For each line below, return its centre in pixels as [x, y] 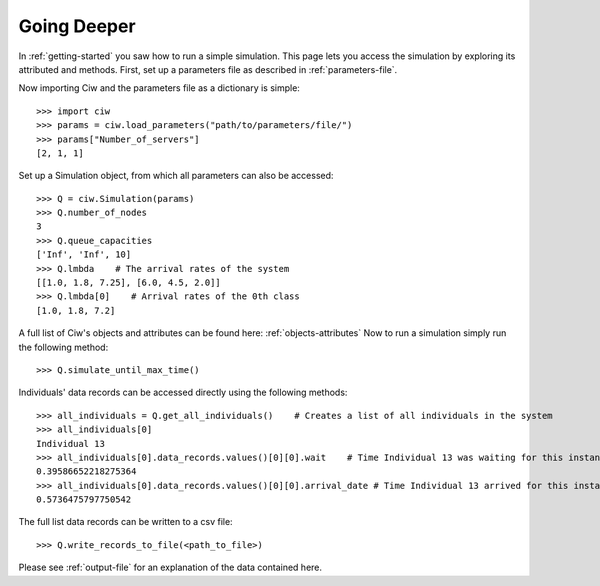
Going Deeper [77, 26]
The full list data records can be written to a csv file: [126, 522]
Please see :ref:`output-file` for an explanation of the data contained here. [170, 567]
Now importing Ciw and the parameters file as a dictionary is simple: [159, 88]
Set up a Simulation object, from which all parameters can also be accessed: [176, 176]
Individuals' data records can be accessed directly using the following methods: [183, 392]
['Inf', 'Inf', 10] [84, 254]
